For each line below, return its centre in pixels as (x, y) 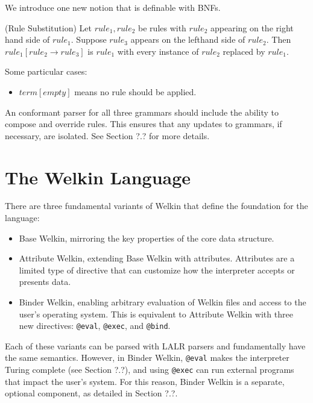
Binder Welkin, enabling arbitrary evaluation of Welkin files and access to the (163, 302)
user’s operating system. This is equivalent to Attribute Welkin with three (156, 314)
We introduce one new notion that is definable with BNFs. (113, 7)
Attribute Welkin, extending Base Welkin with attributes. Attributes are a (157, 258)
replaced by (244, 51)
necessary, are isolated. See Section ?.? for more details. (107, 135)
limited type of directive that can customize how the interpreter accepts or (157, 270)
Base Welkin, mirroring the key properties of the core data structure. (147, 238)
